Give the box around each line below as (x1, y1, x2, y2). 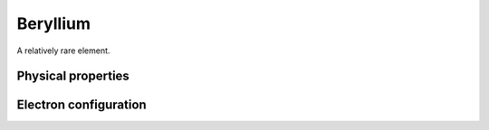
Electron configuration (16, 97, 147, 113)
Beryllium (16, 14, 91, 33)
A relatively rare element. (16, 45, 110, 56)
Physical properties (16, 69, 130, 84)
